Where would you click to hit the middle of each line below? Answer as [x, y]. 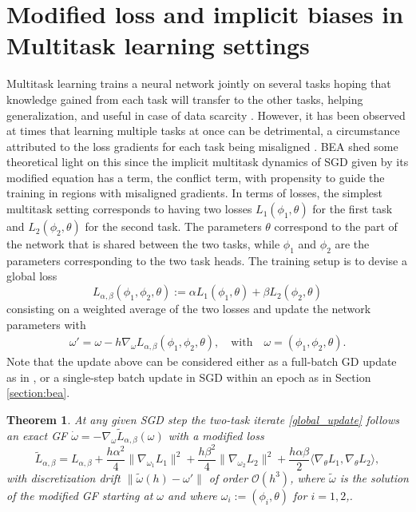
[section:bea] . [38, 393]
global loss [32, 276]
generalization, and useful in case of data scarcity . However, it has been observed [206, 115]
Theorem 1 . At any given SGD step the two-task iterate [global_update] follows [203, 420]
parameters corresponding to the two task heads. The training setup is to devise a [207, 260]
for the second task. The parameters [173, 226]
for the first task [353, 209]
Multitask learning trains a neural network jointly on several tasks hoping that [199, 83]
